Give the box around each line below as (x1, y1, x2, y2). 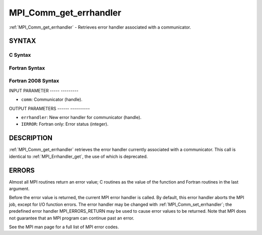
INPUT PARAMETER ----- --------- (9, 87, 79, 93)
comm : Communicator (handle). (21, 97, 82, 102)
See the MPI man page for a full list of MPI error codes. (9, 224, 119, 230)
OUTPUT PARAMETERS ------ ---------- (9, 105, 90, 111)
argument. (9, 185, 30, 191)
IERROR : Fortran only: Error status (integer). (21, 121, 109, 127)
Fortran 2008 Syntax (9, 78, 59, 84)
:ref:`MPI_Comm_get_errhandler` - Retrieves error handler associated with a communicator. (9, 24, 191, 30)
